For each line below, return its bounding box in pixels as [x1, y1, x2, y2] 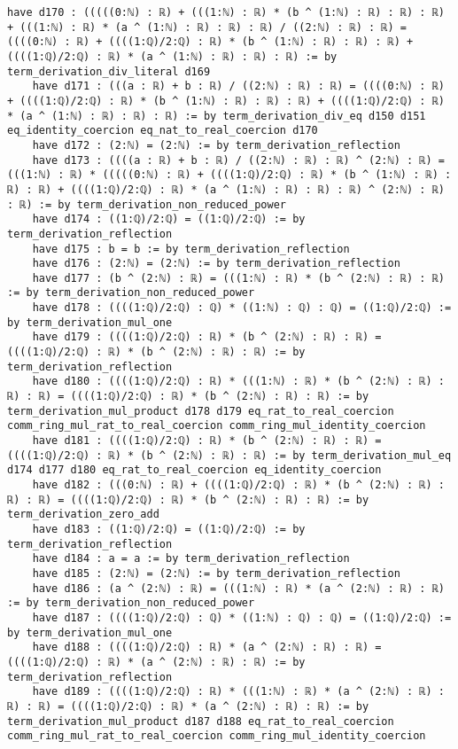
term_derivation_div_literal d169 [7, 65, 211, 78]
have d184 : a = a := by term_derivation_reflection [32, 552, 350, 566]
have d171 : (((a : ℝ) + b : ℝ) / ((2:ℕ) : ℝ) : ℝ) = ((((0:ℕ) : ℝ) [32, 80, 445, 93]
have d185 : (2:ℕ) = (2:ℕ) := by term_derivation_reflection [32, 566, 400, 580]
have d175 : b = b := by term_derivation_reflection [32, 242, 350, 255]
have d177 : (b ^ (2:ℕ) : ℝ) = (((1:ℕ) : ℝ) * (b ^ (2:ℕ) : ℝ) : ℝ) [32, 271, 445, 285]
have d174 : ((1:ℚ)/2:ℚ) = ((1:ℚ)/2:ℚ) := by [32, 213, 306, 226]
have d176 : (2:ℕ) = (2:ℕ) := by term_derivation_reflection [32, 257, 400, 270]
